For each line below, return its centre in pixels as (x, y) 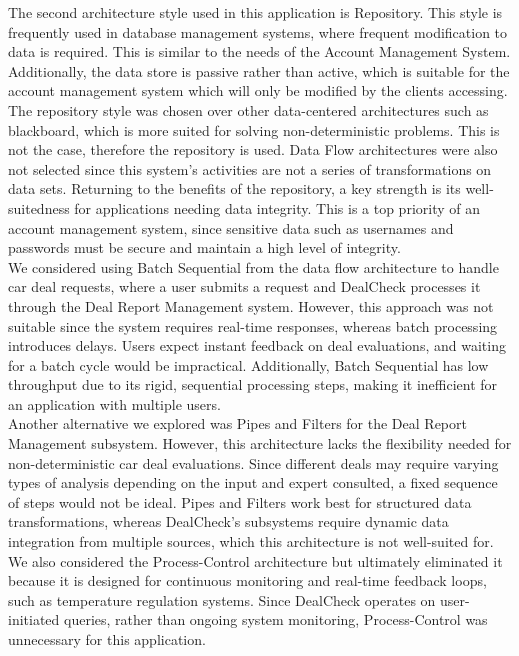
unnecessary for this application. (107, 639)
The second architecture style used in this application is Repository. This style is (255, 12)
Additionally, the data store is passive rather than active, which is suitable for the (259, 70)
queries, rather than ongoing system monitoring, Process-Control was (276, 619)
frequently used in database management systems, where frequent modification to (258, 31)
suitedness (39, 207)
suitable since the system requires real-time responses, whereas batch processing (253, 325)
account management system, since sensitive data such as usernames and (231, 227)
